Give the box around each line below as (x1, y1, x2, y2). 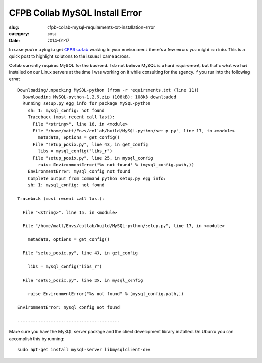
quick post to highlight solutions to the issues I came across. (9, 53, 130, 59)
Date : (9, 38, 20, 44)
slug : (9, 24, 19, 30)
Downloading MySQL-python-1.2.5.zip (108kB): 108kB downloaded (22, 94, 177, 99)
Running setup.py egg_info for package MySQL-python (22, 101, 151, 106)
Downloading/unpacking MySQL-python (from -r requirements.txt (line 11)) (17, 87, 199, 93)
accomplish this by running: (9, 335, 65, 342)
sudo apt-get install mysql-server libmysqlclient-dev (17, 347, 151, 353)
